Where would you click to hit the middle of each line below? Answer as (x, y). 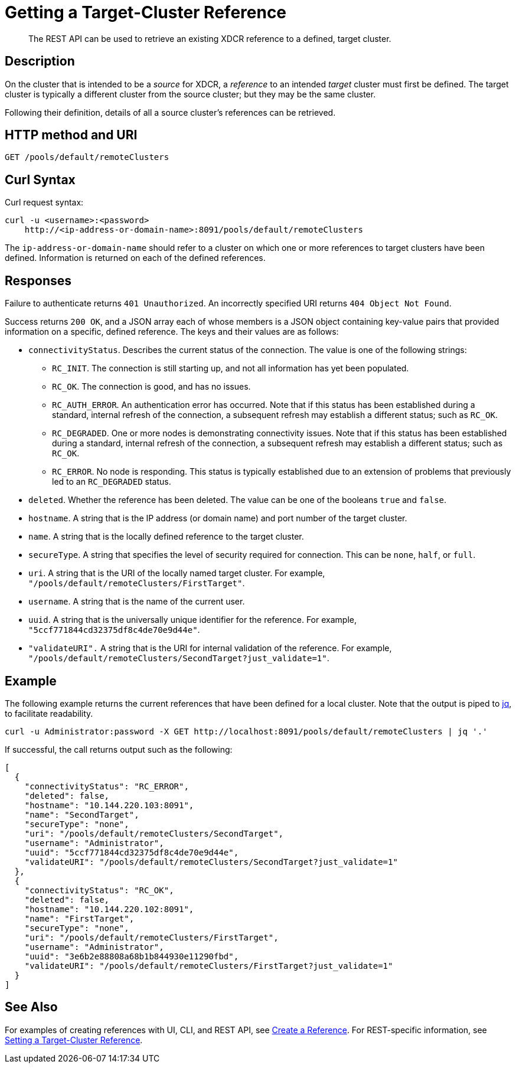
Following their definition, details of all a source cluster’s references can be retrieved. (170, 112)
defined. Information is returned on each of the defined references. (135, 258)
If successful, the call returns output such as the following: (119, 749)
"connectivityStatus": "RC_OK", (99, 890)
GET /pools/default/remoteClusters (87, 157)
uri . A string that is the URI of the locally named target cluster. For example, (177, 573)
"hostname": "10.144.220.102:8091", (109, 909)
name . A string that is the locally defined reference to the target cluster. (166, 537)
